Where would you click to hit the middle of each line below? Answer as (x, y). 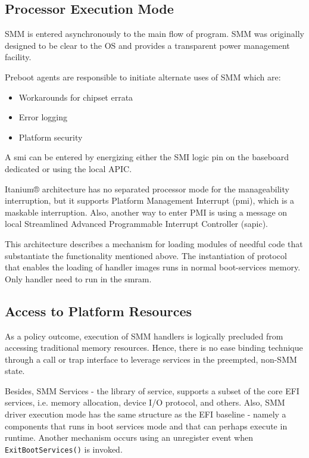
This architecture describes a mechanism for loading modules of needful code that (154, 243)
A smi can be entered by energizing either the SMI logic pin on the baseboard (147, 157)
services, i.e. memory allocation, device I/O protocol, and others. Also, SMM (145, 402)
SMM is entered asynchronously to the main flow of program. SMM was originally (154, 34)
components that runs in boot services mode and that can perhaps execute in (146, 426)
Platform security (51, 137)
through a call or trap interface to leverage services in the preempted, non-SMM (151, 359)
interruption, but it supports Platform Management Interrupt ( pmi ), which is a (150, 200)
